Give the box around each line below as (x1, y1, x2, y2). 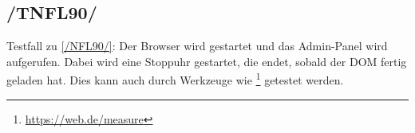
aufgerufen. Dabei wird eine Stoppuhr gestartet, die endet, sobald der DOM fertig (6, 53, 407, 69)
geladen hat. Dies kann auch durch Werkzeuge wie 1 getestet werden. (6, 69, 344, 88)
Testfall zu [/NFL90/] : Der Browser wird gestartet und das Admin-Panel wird (6, 37, 388, 54)
